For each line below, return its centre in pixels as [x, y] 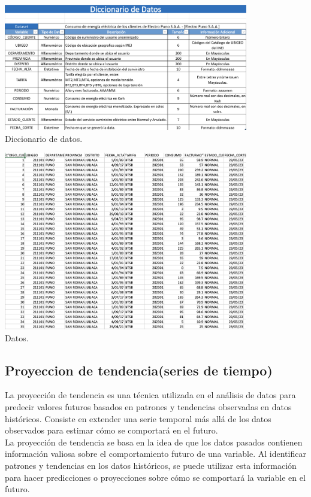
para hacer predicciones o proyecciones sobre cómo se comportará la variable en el [155, 477]
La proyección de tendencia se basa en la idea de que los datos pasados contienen [154, 442]
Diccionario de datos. [44, 138]
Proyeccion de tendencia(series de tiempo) [139, 370]
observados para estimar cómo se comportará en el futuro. [111, 430]
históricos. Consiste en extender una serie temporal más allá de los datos [138, 418]
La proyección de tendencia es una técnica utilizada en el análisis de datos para [150, 395]
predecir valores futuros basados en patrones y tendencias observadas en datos [148, 407]
